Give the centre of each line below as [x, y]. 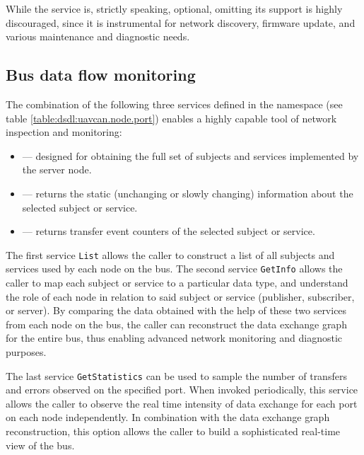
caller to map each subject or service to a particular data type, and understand [177, 283]
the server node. [57, 169]
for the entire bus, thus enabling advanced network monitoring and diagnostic [174, 338]
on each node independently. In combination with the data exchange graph [168, 417]
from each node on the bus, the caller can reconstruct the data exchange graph [176, 324]
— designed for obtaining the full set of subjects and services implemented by [190, 155]
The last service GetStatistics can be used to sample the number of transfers [176, 375]
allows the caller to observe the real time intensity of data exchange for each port [182, 403]
